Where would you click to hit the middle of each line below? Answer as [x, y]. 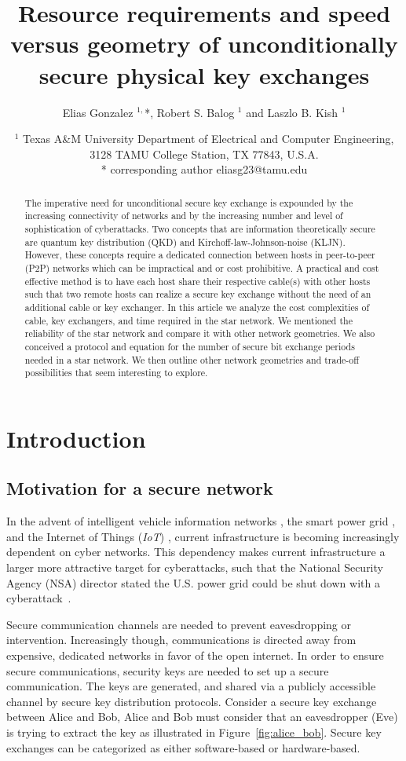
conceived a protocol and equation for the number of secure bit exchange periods [190, 346]
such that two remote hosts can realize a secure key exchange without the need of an [198, 294]
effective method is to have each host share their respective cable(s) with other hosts [198, 281]
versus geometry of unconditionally [204, 44]
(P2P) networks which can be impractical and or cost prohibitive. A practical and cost [202, 267]
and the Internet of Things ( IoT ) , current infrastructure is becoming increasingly [203, 536]
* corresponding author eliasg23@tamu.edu [204, 169]
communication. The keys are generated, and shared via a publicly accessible [191, 686]
